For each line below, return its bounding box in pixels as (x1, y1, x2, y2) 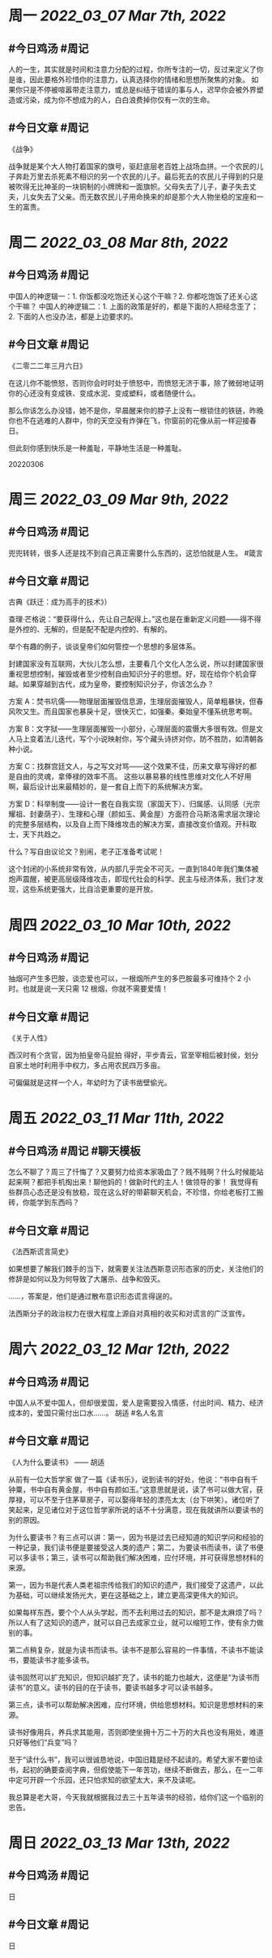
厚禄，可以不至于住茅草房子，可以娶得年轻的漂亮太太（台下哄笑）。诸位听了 (8, 1494, 261, 1504)
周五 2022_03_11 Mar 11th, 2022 (8, 1109, 224, 1128)
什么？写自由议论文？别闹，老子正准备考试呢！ (8, 847, 164, 857)
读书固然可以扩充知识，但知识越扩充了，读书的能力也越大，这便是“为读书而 (8, 1672, 261, 1682)
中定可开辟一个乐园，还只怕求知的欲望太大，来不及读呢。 (8, 1774, 200, 1784)
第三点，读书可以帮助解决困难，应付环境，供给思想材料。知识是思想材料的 (8, 1700, 257, 1709)
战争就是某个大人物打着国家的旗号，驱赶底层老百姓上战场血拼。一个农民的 (8, 161, 257, 171)
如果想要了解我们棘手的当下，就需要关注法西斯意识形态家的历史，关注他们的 (8, 1264, 264, 1274)
